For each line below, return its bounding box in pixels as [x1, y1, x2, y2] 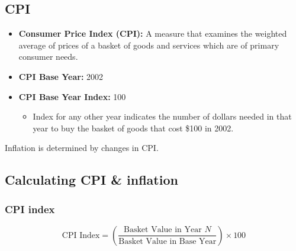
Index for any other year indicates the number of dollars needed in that [33, 110, 292, 123]
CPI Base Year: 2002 [18, 70, 104, 82]
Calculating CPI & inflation [5, 170, 178, 189]
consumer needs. [18, 50, 78, 63]
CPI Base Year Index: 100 [18, 90, 126, 102]
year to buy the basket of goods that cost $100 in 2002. [33, 121, 234, 134]
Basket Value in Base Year [118, 237, 217, 246]
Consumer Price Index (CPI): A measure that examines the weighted [18, 27, 287, 40]
